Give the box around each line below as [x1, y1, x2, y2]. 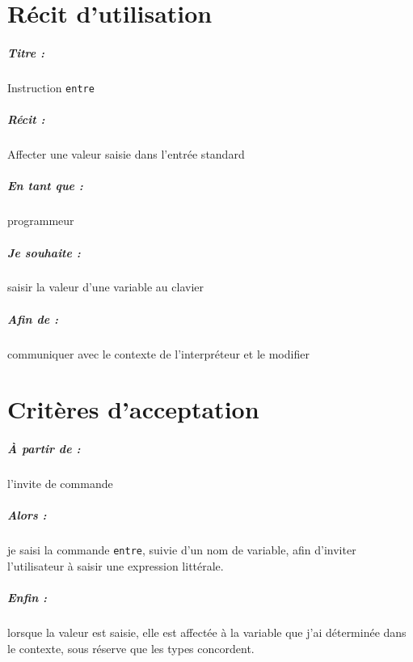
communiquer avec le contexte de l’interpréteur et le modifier [7, 345, 310, 362]
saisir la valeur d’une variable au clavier [7, 278, 204, 295]
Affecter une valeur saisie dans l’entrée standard [7, 146, 245, 163]
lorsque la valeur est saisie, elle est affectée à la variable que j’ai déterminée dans [7, 624, 407, 641]
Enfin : [7, 589, 48, 606]
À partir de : [7, 440, 81, 457]
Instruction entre [7, 79, 95, 95]
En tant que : [7, 177, 83, 194]
